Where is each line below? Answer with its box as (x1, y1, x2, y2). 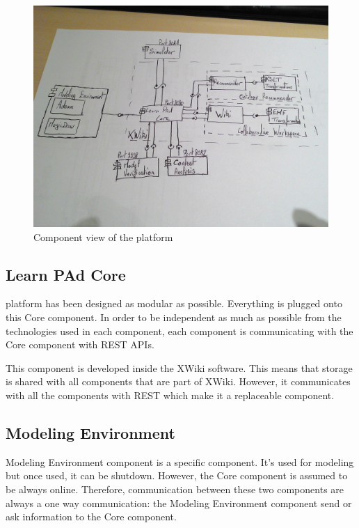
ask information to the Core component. (6, 509, 177, 524)
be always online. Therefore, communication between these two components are (6, 481, 344, 496)
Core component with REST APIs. (6, 337, 154, 352)
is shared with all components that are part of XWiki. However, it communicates (6, 374, 351, 389)
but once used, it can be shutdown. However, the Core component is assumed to (6, 468, 348, 483)
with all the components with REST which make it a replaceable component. (6, 387, 335, 402)
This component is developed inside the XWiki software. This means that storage (6, 360, 353, 375)
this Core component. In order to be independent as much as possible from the (6, 309, 342, 324)
